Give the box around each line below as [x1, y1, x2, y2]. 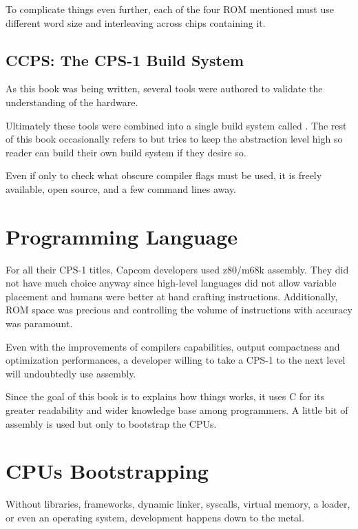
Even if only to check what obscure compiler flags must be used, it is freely [6, 168, 322, 183]
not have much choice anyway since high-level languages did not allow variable [6, 276, 337, 290]
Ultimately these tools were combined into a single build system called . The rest [6, 118, 347, 132]
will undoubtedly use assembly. [6, 366, 136, 380]
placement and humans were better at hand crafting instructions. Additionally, [6, 289, 338, 303]
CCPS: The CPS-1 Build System [6, 49, 244, 70]
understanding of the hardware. [6, 94, 138, 109]
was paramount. [6, 316, 73, 331]
